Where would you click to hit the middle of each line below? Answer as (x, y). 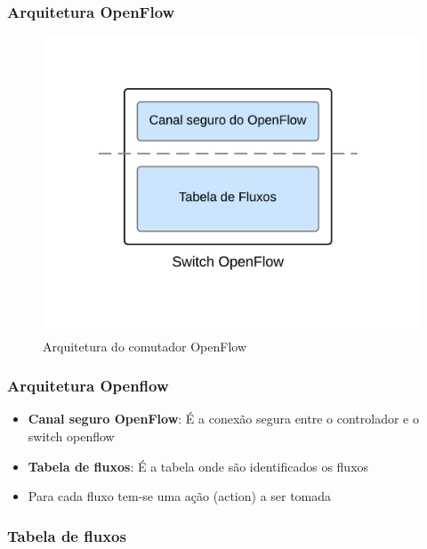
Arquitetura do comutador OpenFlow (145, 346)
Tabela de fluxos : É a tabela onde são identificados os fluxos (198, 466)
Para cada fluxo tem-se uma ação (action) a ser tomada (180, 496)
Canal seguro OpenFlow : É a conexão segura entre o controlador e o (223, 419)
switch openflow (71, 436)
